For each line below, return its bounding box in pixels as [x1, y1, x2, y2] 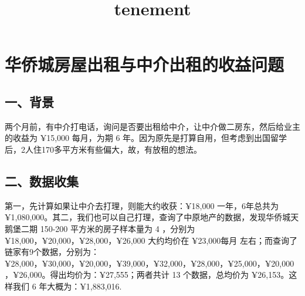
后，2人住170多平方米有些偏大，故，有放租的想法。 [5, 143, 202, 155]
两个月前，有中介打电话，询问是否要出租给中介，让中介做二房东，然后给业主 [5, 120, 300, 132]
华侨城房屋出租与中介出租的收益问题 [5, 52, 284, 76]
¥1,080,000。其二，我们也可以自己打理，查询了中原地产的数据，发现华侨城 [5, 211, 291, 223]
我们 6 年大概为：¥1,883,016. [12, 280, 122, 292]
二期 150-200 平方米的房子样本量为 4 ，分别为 [21, 222, 195, 234]
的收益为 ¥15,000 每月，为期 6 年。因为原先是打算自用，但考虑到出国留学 [5, 132, 287, 144]
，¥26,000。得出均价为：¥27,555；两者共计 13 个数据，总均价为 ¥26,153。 [5, 268, 289, 281]
